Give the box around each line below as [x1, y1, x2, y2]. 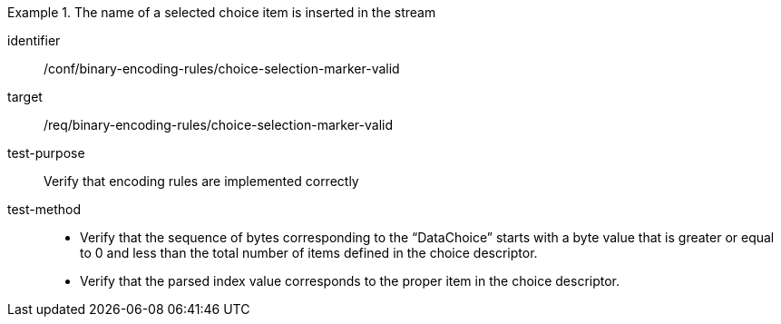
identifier [7, 33, 61, 48]
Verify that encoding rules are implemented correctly [44, 173, 359, 189]
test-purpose [7, 145, 85, 161]
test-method [7, 201, 81, 217]
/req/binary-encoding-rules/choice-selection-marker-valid [44, 117, 393, 133]
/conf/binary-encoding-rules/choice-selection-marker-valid [44, 61, 400, 76]
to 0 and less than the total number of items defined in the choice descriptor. [80, 245, 538, 260]
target [7, 89, 43, 104]
